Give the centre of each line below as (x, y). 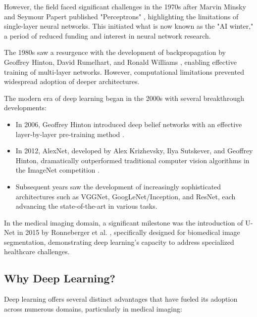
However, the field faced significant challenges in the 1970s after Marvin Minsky (125, 6)
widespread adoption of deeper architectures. (72, 81)
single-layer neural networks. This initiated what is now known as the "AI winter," (129, 26)
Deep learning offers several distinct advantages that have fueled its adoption (121, 299)
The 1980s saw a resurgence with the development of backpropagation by (115, 52)
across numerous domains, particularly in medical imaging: (93, 308)
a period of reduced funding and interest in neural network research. (107, 35)
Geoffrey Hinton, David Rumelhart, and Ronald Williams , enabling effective (120, 62)
